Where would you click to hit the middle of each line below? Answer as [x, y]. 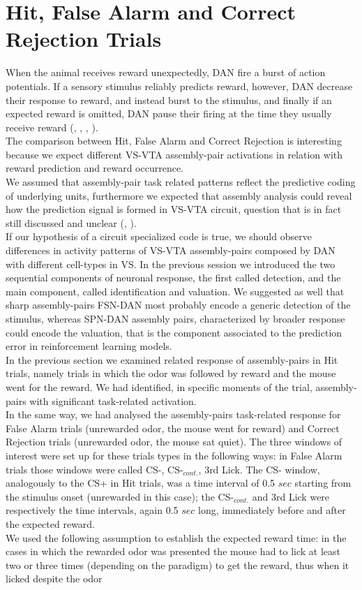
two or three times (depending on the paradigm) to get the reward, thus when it [178, 565]
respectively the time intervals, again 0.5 [92, 510]
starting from [323, 483]
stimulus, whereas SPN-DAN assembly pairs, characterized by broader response [175, 318]
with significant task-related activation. [113, 400]
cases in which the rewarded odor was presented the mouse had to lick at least [173, 551]
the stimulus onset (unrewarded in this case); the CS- [120, 496]
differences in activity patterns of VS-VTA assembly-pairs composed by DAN [171, 250]
